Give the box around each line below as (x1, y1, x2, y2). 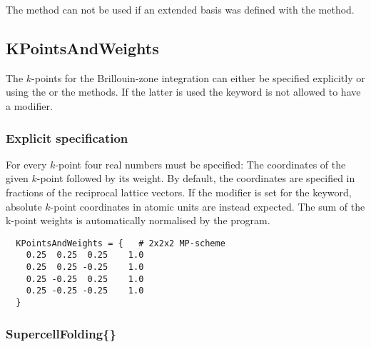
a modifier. (6, 98, 53, 113)
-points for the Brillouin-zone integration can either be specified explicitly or (31, 70, 365, 85)
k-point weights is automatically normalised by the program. (6, 213, 270, 228)
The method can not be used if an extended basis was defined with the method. (6, 2, 355, 16)
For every (6, 156, 47, 171)
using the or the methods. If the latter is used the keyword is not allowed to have (6, 84, 361, 99)
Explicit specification (6, 129, 128, 146)
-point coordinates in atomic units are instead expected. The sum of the (50, 198, 365, 213)
